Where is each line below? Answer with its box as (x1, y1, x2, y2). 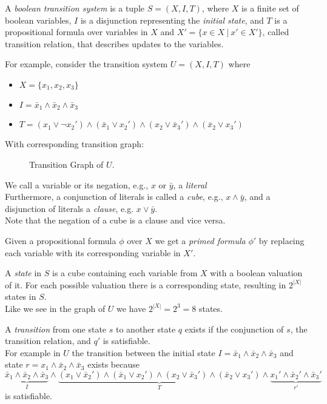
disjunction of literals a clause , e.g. (5, 202, 134, 214)
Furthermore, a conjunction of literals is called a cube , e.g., (5, 190, 223, 203)
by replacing (258, 234, 305, 247)
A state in (5, 267, 42, 279)
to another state (115, 322, 176, 335)
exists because (87, 358, 140, 371)
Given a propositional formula (5, 234, 116, 247)
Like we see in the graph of (5, 302, 106, 314)
